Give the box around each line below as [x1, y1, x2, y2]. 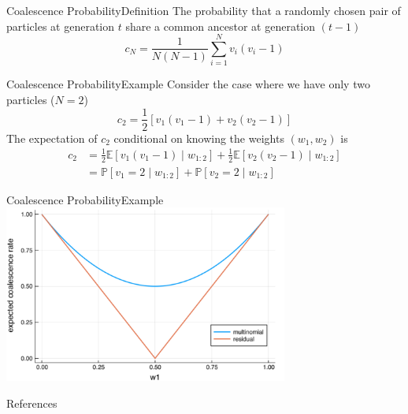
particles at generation [6, 17, 115, 34]
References [6, 394, 57, 411]
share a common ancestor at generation [125, 17, 316, 34]
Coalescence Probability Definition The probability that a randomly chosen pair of [6, 2, 401, 18]
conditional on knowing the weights [113, 129, 284, 146]
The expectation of [6, 129, 98, 146]
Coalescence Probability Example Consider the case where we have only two [6, 76, 370, 92]
